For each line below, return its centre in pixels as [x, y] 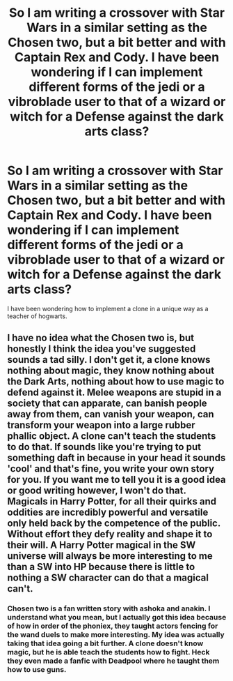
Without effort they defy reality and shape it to [110, 534]
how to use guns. [37, 670]
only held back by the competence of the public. [114, 524]
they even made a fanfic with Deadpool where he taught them [113, 661]
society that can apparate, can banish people [107, 404]
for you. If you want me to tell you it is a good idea [116, 480]
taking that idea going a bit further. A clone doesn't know [105, 643]
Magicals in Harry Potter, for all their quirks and [112, 501]
